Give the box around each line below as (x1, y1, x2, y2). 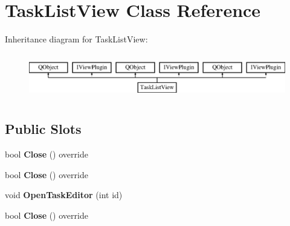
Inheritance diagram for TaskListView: (5, 33, 148, 45)
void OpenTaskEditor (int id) (5, 188, 123, 201)
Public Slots (5, 119, 82, 138)
